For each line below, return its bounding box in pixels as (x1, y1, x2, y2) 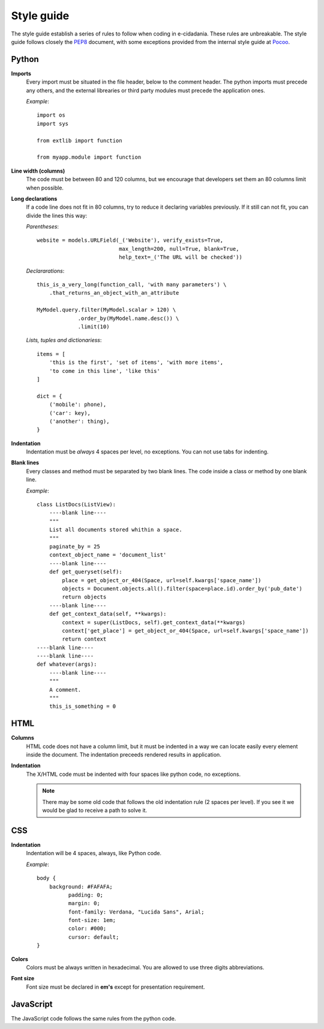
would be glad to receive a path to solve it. (42, 806, 147, 814)
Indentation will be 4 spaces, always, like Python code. (26, 850, 162, 857)
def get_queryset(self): (49, 568, 122, 576)
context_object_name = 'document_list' (49, 551, 167, 559)
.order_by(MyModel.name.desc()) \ (77, 315, 179, 322)
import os (37, 112, 65, 118)
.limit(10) (77, 324, 110, 330)
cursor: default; (68, 933, 119, 941)
